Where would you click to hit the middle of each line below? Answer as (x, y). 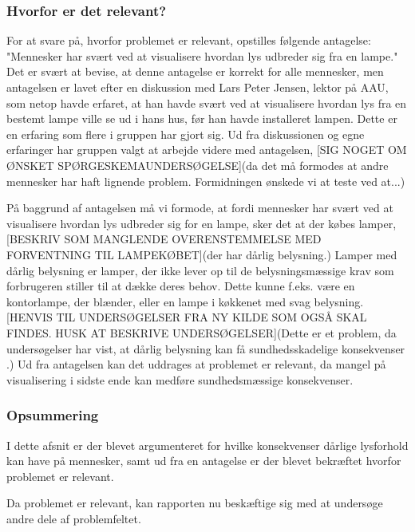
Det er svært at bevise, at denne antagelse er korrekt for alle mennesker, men (195, 71)
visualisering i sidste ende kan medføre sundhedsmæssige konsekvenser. (180, 379)
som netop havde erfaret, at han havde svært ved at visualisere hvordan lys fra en (207, 102)
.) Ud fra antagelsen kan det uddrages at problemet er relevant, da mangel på (196, 364)
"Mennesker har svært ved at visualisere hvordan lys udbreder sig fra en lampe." (202, 55)
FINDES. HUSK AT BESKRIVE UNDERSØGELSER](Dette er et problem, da (202, 332)
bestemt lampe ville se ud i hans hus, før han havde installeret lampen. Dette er (202, 118)
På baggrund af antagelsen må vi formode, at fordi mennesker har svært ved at (200, 208)
